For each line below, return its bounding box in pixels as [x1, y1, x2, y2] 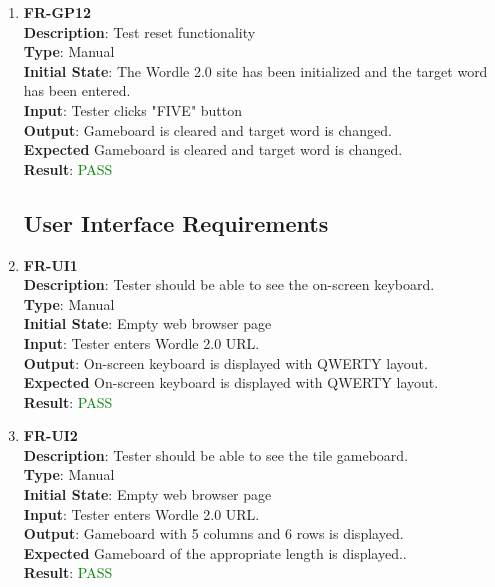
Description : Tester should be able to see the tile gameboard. [23, 444, 409, 465]
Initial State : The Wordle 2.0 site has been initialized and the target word [23, 60, 488, 81]
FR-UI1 [23, 254, 78, 275]
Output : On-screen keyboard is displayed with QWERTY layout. [23, 352, 428, 373]
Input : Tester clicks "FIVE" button [23, 99, 243, 120]
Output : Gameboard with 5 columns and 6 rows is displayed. [23, 523, 404, 544]
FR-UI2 [23, 425, 78, 446]
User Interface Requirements [23, 207, 329, 238]
